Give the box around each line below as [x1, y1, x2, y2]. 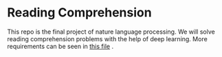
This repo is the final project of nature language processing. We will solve [7, 27, 215, 36]
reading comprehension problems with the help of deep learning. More [7, 34, 208, 43]
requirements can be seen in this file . [7, 42, 114, 50]
